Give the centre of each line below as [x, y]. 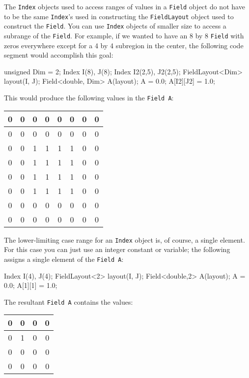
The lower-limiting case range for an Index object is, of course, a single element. [124, 239]
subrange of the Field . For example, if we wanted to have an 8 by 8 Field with [124, 35]
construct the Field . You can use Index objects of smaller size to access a [115, 26]
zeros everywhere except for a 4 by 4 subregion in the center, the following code [124, 45]
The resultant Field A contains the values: [69, 301]
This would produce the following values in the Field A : [89, 97]
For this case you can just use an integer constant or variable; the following [117, 249]
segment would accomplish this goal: [59, 55]
